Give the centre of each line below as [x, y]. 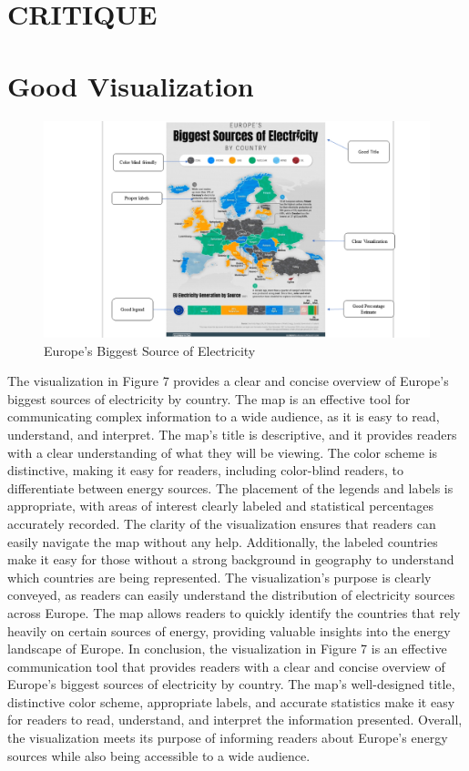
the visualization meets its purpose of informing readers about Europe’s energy [228, 738]
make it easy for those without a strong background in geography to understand [231, 559]
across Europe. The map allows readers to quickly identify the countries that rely [234, 612]
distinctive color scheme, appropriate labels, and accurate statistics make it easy [231, 701]
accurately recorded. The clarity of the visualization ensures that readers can [222, 523]
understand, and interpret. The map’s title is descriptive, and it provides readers [232, 434]
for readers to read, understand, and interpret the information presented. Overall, [235, 720]
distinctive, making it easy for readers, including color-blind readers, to [205, 470]
